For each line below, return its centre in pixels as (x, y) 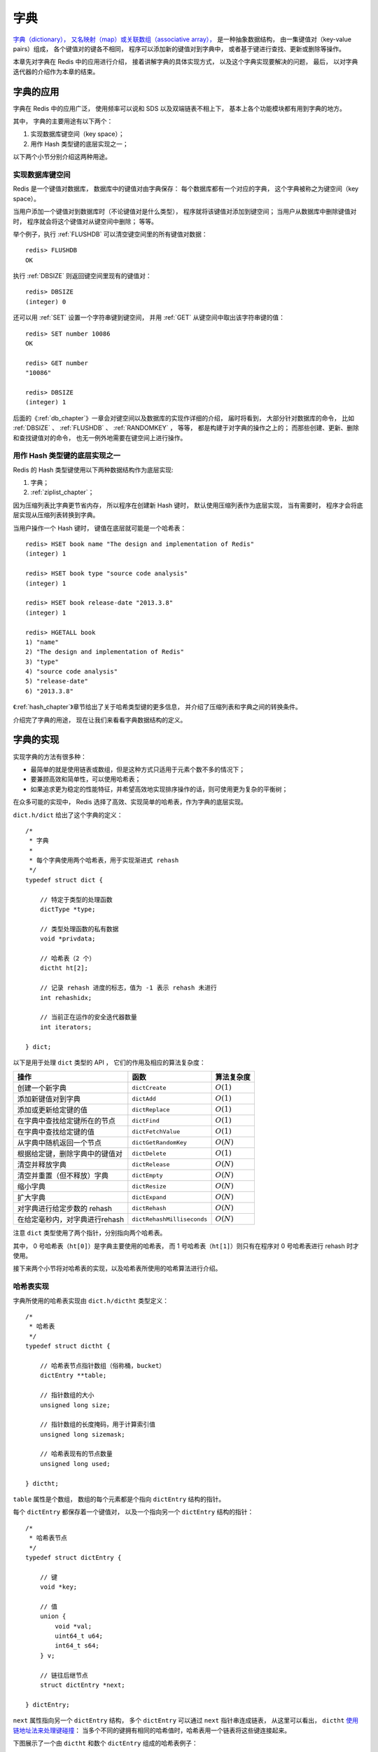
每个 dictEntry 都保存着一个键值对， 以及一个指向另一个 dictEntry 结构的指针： (133, 1512)
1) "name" (42, 642)
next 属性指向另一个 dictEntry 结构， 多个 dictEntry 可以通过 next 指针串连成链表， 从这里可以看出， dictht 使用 (186, 1720)
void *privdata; (68, 939)
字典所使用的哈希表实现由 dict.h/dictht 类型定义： (91, 1301)
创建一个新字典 (42, 1088)
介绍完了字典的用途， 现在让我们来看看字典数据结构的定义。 (100, 720)
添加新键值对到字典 (49, 1099)
